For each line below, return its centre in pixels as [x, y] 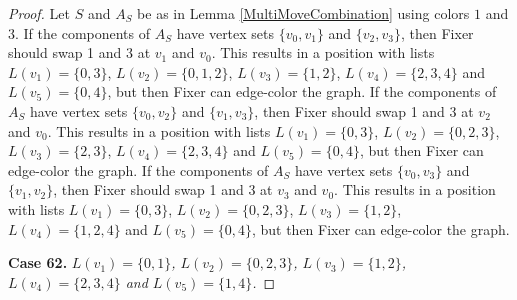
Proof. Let [39, 13]
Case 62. [38, 262]
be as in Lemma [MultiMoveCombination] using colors [303, 13]
